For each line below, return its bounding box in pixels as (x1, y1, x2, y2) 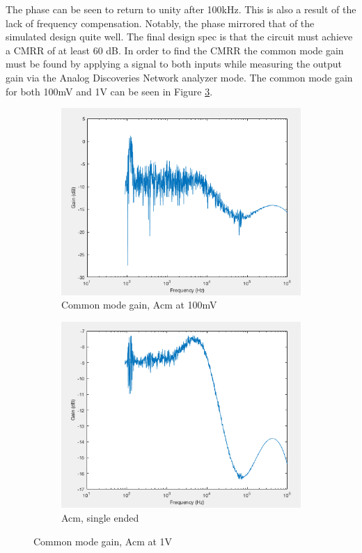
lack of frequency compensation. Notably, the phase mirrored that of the (6, 15, 315, 30)
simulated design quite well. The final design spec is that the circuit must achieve (6, 29, 353, 44)
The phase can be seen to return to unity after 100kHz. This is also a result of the (6, 2, 356, 16)
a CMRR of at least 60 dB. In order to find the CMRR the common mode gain (6, 42, 344, 57)
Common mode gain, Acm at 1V (33, 533, 173, 548)
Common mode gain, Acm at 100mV (61, 297, 217, 312)
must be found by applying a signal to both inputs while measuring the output (6, 56, 343, 71)
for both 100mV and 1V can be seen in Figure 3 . (6, 84, 213, 98)
